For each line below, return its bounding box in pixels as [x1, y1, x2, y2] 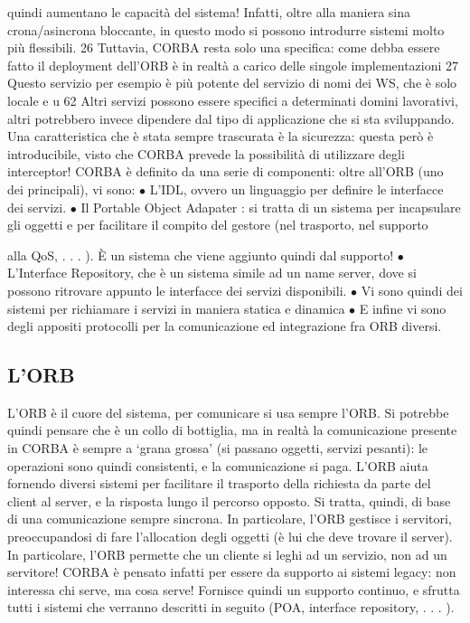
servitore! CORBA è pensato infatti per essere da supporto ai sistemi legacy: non [7, 562, 456, 581]
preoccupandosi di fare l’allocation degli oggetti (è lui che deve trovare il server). [7, 527, 453, 546]
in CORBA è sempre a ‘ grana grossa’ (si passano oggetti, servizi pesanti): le [7, 439, 428, 458]
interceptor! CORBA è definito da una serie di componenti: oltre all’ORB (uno [7, 162, 444, 181]
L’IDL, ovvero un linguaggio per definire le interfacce [149, 179, 444, 198]
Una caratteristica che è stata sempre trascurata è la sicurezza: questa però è [7, 127, 434, 146]
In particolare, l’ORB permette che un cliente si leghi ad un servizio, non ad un [7, 544, 447, 563]
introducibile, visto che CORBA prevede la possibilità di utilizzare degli [7, 144, 405, 163]
